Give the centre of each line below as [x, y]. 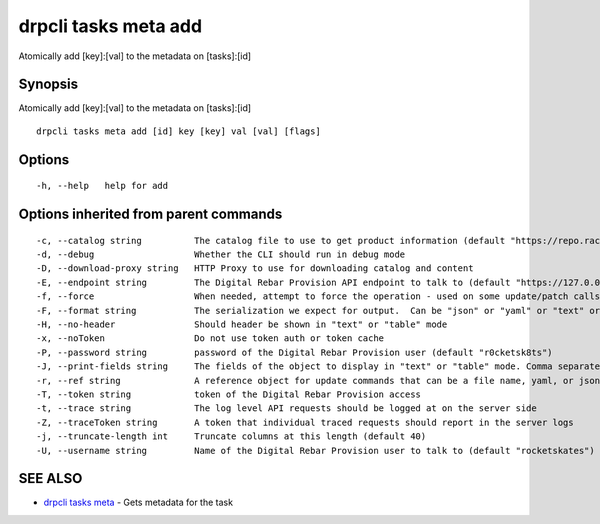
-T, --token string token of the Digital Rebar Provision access [229, 394]
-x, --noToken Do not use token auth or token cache [210, 338]
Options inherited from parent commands [150, 214]
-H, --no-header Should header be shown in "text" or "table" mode [242, 324]
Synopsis [48, 84]
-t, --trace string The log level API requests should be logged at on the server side [286, 408]
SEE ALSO [50, 478]
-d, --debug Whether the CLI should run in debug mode [221, 254]
